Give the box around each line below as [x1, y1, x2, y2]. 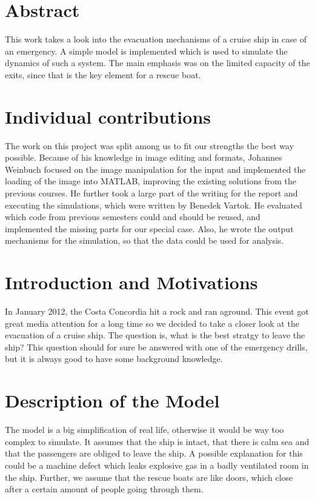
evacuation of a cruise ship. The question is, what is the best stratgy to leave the [5, 329, 305, 341]
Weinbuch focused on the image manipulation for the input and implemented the [5, 162, 306, 175]
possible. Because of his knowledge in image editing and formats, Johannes [5, 151, 282, 164]
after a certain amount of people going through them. [5, 483, 204, 495]
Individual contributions [5, 104, 211, 129]
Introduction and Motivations [5, 270, 258, 295]
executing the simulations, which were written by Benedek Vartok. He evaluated [5, 198, 302, 211]
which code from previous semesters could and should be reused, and [5, 210, 260, 223]
